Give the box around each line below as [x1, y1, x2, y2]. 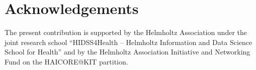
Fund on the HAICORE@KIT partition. [5, 56, 128, 66]
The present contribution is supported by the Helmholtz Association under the [5, 27, 247, 37]
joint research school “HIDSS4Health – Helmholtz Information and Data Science [5, 36, 252, 47]
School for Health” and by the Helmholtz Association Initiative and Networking [5, 46, 250, 57]
